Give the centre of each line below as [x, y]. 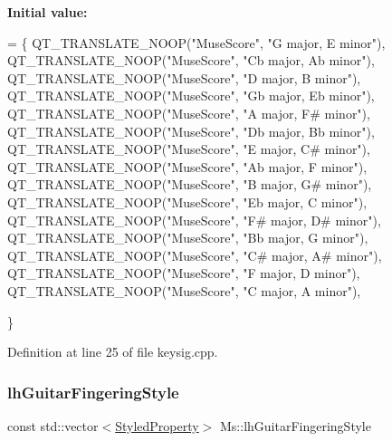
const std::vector [53, 425]
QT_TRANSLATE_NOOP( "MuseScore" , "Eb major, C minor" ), [187, 201]
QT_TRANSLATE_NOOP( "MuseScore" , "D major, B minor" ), [184, 77]
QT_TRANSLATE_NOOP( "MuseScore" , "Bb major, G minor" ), [188, 238]
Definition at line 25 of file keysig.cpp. [113, 352]
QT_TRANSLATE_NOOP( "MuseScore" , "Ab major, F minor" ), [187, 166]
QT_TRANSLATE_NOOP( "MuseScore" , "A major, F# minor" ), [189, 113]
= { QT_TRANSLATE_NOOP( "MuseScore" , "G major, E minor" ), [196, 42]
